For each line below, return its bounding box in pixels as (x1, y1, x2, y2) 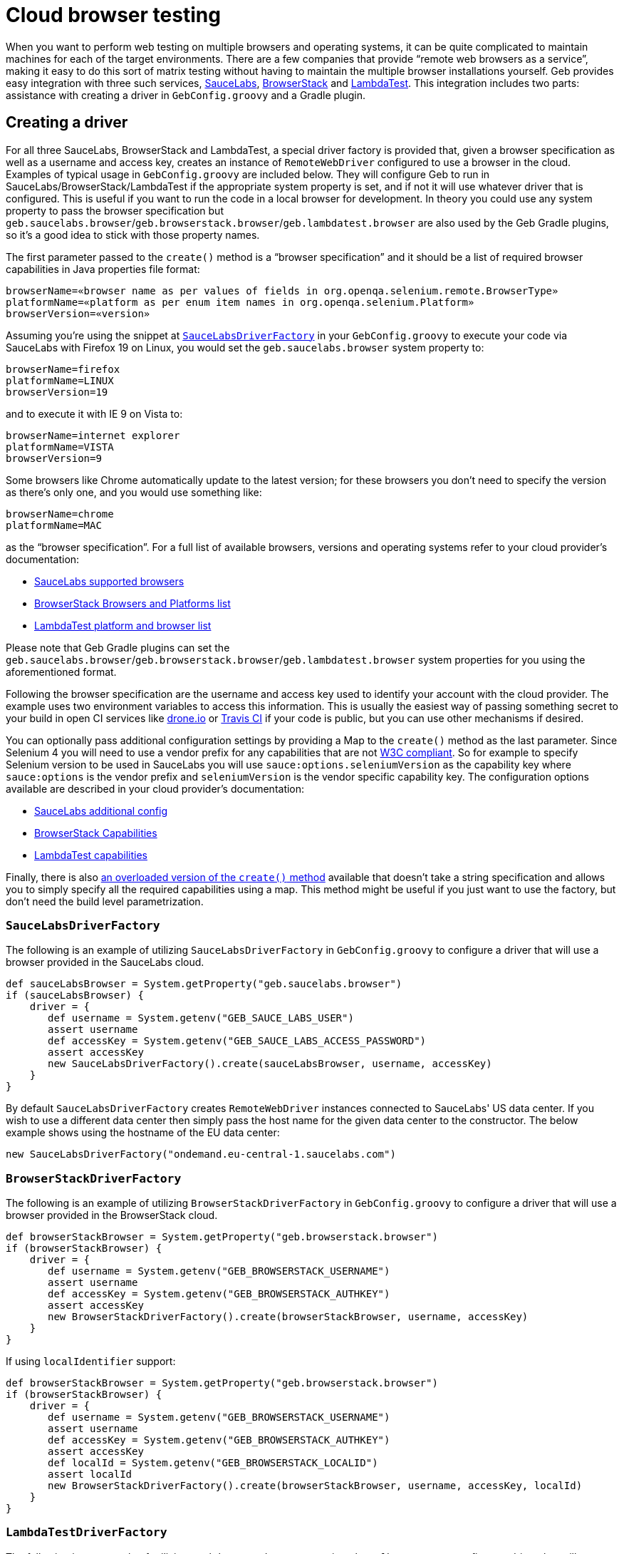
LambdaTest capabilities (34, 848, 147, 861)
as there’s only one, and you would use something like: (6, 485, 262, 498)
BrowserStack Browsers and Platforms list (34, 597, 231, 609)
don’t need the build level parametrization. (6, 895, 204, 907)
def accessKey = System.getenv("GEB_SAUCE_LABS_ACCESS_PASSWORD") (48, 1035, 427, 1047)
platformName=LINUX (6, 374, 114, 386)
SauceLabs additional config (34, 804, 168, 817)
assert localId (48, 1468, 132, 1481)
